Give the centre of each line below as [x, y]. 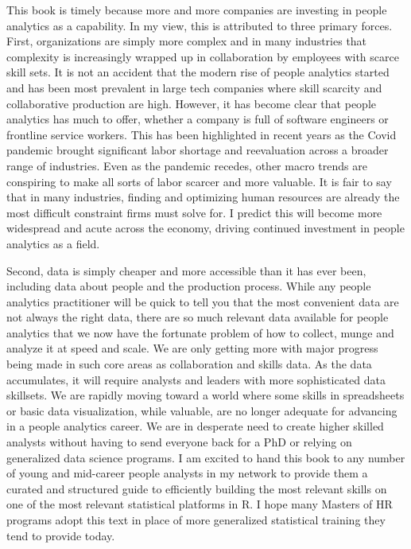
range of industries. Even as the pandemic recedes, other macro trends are [187, 165]
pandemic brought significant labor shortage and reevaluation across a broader [198, 150]
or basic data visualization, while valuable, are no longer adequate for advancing [202, 410]
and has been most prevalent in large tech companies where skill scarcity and [194, 87]
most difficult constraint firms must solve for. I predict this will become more [194, 212]
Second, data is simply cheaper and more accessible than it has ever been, [186, 270]
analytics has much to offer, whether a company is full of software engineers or [198, 119]
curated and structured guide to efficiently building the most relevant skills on [197, 488]
